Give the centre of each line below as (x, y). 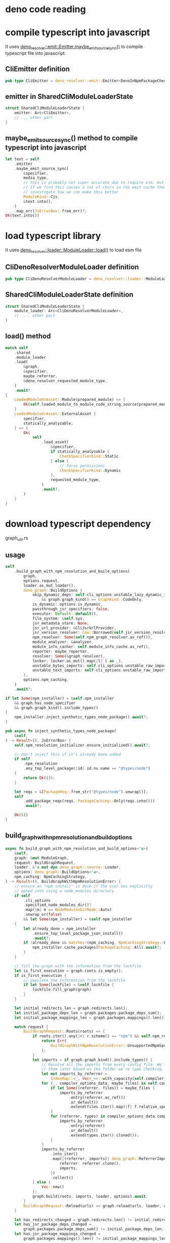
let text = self (22, 159)
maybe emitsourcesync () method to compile (72, 139)
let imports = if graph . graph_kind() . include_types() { (92, 1060)
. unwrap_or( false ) (43, 915)
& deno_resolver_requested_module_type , (66, 381)
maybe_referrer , (40, 376)
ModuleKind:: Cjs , (41, 197)
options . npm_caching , (46, 680)
